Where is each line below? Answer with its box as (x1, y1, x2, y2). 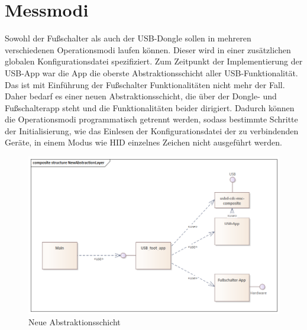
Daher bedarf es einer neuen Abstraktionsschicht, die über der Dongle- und (5, 90, 277, 102)
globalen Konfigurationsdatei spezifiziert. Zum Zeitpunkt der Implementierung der (5, 55, 303, 67)
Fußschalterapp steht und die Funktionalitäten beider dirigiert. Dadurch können (5, 101, 295, 114)
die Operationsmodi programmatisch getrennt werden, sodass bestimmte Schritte (5, 113, 298, 125)
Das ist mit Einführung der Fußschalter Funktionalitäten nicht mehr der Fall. (5, 78, 285, 90)
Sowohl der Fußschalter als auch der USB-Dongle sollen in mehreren (5, 32, 251, 44)
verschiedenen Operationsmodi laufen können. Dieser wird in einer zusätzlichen (5, 43, 291, 56)
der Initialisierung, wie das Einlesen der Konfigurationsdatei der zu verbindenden (5, 124, 299, 137)
